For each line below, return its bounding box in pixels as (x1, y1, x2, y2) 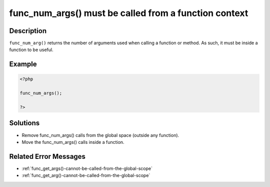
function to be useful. (9, 47, 53, 53)
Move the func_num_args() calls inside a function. (21, 139, 124, 145)
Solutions (9, 119, 40, 127)
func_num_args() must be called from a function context (9, 8, 248, 19)
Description (9, 27, 47, 35)
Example (9, 60, 37, 69)
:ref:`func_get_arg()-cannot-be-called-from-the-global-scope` (21, 172, 150, 178)
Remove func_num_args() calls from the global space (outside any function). (21, 132, 179, 138)
